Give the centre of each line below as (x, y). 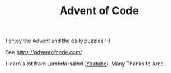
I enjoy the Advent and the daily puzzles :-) (58, 41)
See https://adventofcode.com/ (44, 52)
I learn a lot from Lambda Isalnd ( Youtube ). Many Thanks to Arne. (85, 64)
